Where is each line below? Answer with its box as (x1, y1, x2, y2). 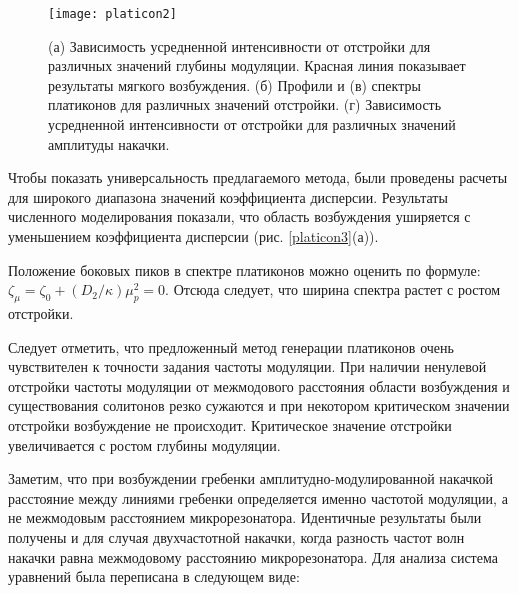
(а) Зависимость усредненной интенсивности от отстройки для (48, 35, 431, 56)
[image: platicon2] (48, 7, 177, 21)
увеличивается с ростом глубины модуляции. (8, 434, 281, 455)
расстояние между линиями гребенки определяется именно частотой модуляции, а (8, 487, 508, 508)
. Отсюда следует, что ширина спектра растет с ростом (165, 279, 501, 300)
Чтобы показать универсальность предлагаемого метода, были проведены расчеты (8, 167, 508, 188)
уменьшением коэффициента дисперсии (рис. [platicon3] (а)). (8, 226, 379, 246)
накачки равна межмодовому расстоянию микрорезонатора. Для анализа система (8, 546, 498, 567)
